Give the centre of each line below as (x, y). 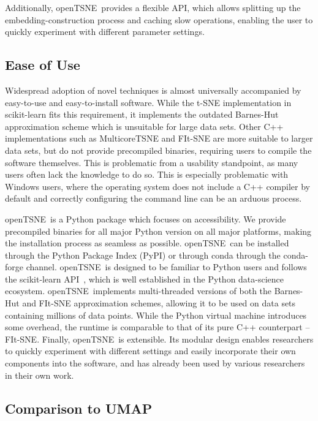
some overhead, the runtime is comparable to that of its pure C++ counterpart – (157, 327)
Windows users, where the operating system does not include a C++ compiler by (157, 186)
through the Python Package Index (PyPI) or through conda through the (143, 255)
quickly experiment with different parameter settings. (105, 32)
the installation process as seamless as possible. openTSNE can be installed (147, 243)
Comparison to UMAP (79, 408)
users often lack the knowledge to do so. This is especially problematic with (147, 174)
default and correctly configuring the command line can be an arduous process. (153, 198)
